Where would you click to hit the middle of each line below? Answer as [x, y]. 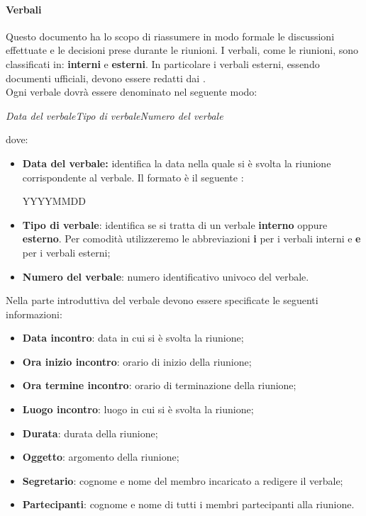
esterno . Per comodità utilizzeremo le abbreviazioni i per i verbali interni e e [192, 239]
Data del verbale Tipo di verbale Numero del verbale [115, 115]
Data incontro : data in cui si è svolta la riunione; [133, 338]
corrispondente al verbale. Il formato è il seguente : [133, 177]
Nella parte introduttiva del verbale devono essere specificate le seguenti [162, 300]
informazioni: [34, 314]
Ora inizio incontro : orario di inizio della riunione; [137, 361]
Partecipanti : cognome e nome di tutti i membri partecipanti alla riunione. [188, 504]
